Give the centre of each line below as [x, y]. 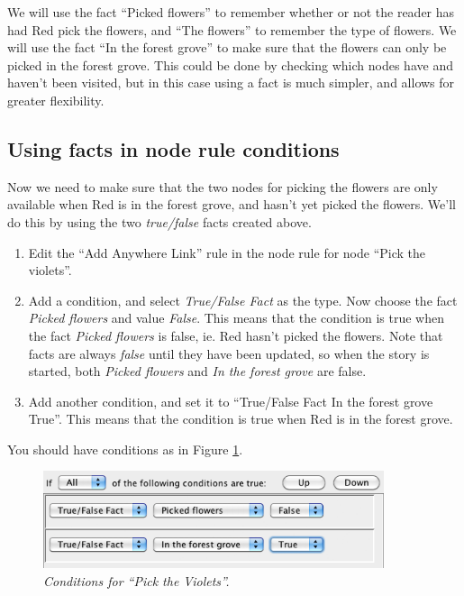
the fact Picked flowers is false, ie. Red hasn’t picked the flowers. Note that [236, 335]
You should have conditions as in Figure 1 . [125, 449]
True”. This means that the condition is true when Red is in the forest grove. [241, 419]
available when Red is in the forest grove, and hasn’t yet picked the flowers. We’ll [232, 204]
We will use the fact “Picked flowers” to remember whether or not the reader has [231, 12]
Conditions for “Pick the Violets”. [136, 580]
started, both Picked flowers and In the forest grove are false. [197, 371]
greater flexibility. [56, 100]
